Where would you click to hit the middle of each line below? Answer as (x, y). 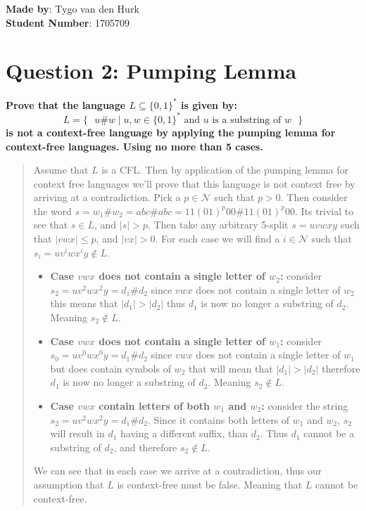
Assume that (61, 170)
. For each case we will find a (217, 239)
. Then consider (314, 197)
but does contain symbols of (111, 368)
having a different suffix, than (184, 433)
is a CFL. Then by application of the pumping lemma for (225, 170)
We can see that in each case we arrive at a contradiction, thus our (178, 471)
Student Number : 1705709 (68, 22)
